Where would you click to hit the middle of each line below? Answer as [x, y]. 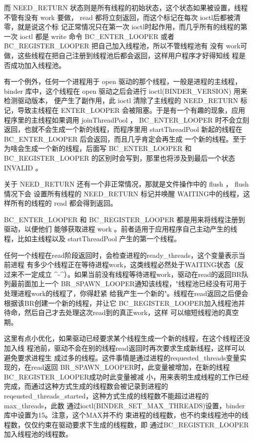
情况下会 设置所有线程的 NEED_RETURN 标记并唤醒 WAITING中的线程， [124, 193]
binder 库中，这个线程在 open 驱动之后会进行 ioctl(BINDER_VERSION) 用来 [126, 91]
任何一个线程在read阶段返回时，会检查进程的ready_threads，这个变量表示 [121, 255]
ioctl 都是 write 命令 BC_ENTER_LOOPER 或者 [97, 36]
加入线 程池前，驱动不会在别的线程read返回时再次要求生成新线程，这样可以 [125, 348]
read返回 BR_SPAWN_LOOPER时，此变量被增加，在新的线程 [130, 367]
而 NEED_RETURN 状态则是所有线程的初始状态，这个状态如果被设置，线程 [126, 7]
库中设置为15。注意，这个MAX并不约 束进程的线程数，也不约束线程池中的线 [126, 415]
